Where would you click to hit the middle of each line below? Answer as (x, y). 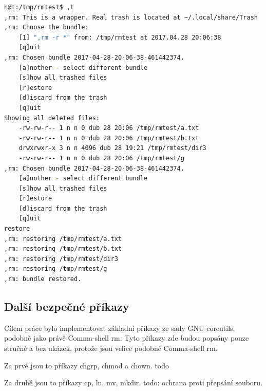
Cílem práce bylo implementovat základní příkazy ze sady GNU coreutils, (120, 328)
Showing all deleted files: (52, 118)
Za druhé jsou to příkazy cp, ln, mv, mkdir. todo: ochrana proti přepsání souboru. (134, 383)
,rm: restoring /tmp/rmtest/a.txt (63, 239)
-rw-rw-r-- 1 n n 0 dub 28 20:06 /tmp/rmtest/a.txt (109, 128)
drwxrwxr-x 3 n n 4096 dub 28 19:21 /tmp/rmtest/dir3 (112, 148)
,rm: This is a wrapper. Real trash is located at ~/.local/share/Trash (131, 17)
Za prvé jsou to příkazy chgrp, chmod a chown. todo (87, 365)
